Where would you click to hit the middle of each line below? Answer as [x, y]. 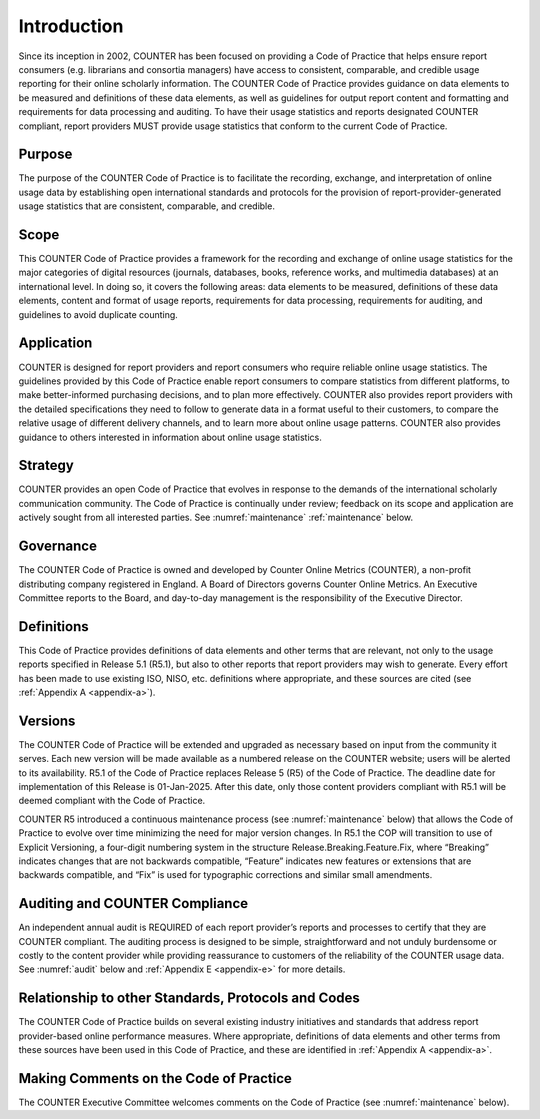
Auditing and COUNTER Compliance [133, 903]
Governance [57, 546]
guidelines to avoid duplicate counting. [98, 314]
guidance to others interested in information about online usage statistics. [170, 437]
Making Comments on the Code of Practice [155, 1078]
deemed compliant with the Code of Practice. [112, 801]
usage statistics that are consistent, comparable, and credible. [146, 206]
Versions [47, 720]
